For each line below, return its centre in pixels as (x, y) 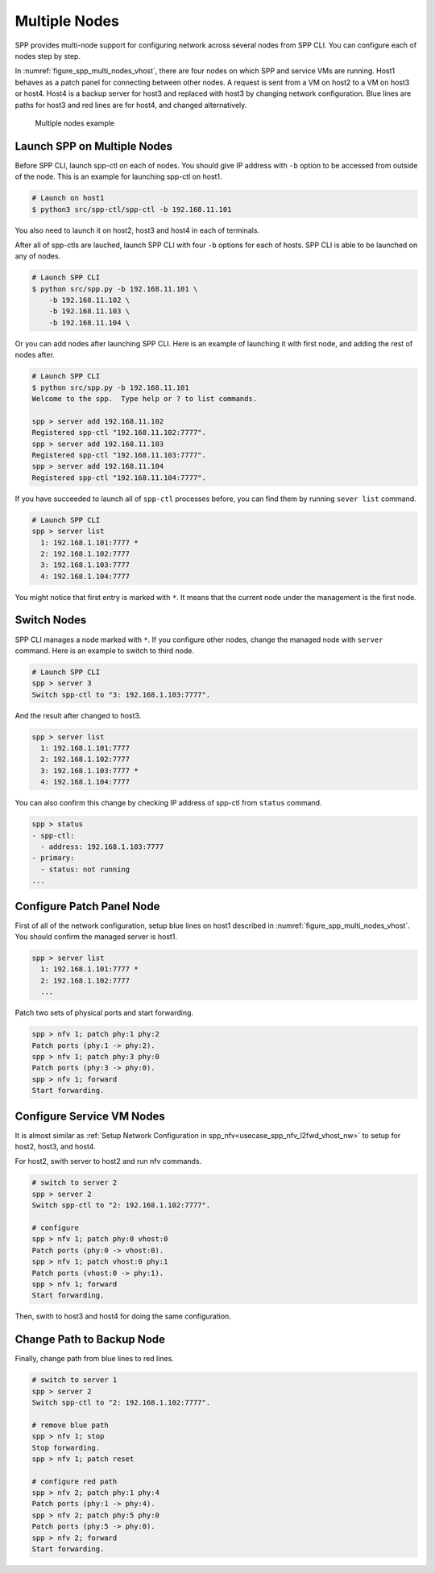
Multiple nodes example (75, 123)
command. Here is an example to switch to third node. (105, 650)
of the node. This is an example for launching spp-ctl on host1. (118, 176)
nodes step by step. (48, 56)
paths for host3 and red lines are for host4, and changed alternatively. (131, 105)
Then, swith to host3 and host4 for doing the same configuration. (123, 1316)
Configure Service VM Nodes (90, 1116)
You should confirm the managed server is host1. (96, 937)
